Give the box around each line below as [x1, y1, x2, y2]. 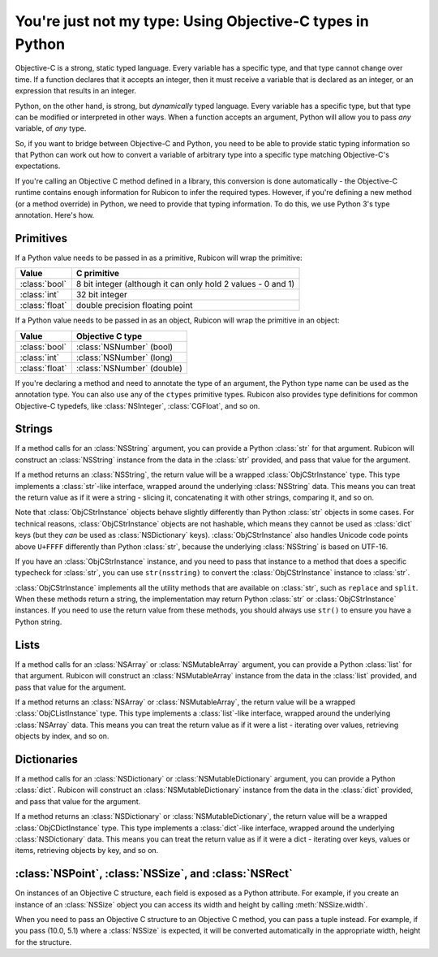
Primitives [15, 232, 68, 245]
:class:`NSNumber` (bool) [75, 341, 174, 353]
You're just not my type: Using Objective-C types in [15, 12, 369, 30]
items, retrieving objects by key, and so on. [15, 846, 159, 855]
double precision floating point [75, 300, 193, 311]
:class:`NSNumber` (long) [75, 352, 174, 363]
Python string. [15, 617, 62, 626]
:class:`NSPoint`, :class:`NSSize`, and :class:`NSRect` [15, 867, 294, 881]
